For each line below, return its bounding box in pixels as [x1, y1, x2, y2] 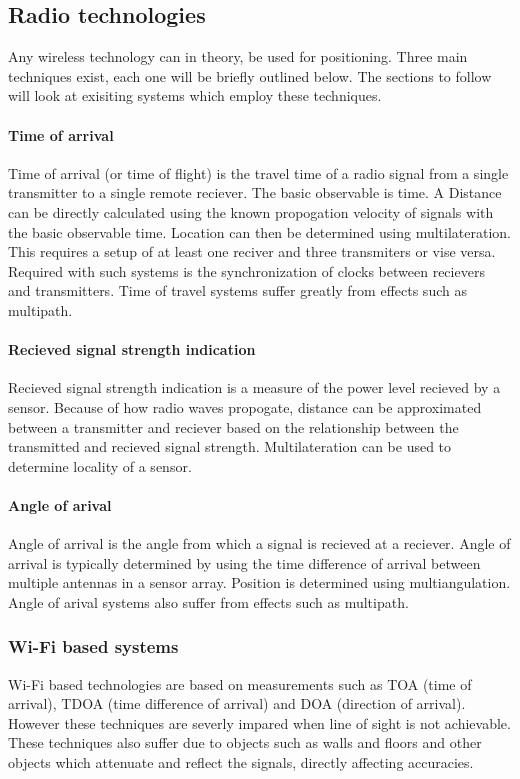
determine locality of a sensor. [8, 455, 192, 476]
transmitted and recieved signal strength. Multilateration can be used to [8, 436, 452, 457]
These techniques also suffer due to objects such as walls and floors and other [8, 732, 482, 753]
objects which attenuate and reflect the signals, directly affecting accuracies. [8, 752, 474, 773]
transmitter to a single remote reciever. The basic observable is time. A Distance [8, 182, 502, 203]
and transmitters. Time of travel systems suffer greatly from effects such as [8, 280, 467, 301]
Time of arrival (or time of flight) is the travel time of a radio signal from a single [8, 162, 509, 183]
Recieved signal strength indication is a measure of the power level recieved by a [8, 377, 501, 398]
